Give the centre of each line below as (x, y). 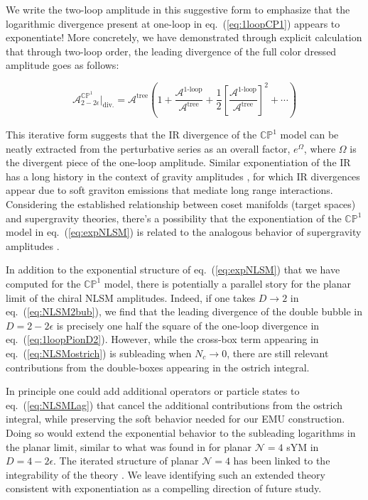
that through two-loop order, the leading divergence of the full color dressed (171, 51)
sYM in (303, 446)
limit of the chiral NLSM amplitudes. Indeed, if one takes (131, 297)
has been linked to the (282, 461)
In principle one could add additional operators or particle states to (153, 391)
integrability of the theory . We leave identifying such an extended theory (166, 474)
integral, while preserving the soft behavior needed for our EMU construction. (175, 419)
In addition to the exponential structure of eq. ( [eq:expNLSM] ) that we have (173, 270)
